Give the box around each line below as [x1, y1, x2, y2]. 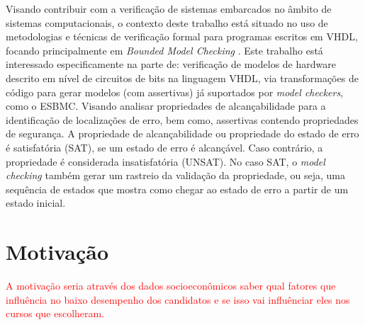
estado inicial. [6, 195, 66, 210]
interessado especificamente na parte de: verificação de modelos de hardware [6, 57, 336, 72]
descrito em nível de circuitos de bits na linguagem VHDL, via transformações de [6, 70, 359, 85]
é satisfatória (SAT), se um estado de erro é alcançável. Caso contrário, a [6, 139, 323, 154]
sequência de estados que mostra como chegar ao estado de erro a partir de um [6, 181, 349, 196]
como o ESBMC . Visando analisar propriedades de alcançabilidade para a [6, 98, 326, 113]
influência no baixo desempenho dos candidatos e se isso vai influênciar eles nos [6, 292, 350, 307]
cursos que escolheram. [6, 306, 105, 321]
